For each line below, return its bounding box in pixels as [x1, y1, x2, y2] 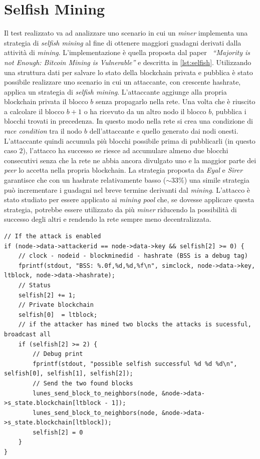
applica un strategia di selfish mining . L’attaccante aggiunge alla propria [4, 86, 227, 97]
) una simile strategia [184, 175, 249, 185]
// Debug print [33, 350, 83, 358]
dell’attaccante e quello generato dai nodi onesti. [89, 126, 238, 136]
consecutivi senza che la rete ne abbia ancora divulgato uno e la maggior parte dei [4, 155, 256, 165]
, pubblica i [211, 106, 246, 116]
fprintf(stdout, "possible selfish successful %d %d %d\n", [33, 360, 237, 367]
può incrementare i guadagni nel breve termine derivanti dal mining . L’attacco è [4, 184, 250, 195]
